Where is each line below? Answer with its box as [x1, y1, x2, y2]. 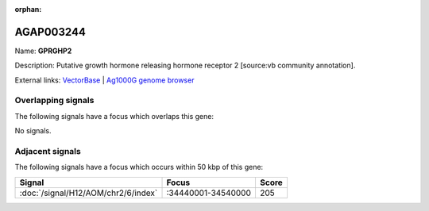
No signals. [14, 126, 52, 136]
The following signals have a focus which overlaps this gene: [14, 111, 214, 121]
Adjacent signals [14, 145, 81, 156]
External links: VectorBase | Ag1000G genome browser [14, 75, 195, 85]
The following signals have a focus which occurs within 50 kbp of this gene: [14, 163, 264, 172]
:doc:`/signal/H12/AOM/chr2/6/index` [19, 187, 158, 198]
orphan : [14, 5, 42, 13]
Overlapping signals [14, 95, 95, 106]
